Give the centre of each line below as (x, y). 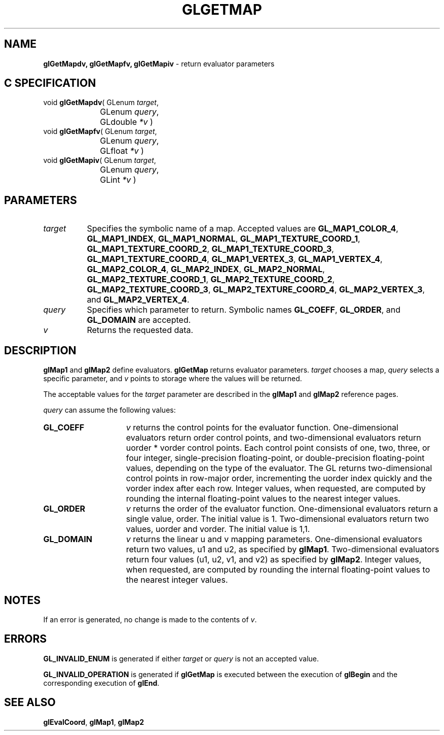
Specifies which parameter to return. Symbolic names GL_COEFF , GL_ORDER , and (244, 310)
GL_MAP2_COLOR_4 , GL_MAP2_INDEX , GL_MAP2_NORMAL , (206, 269)
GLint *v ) (118, 180)
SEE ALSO (30, 703)
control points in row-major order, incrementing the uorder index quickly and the (279, 478)
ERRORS (26, 639)
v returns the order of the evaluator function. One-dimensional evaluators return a (282, 509)
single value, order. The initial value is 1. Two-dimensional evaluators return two (277, 519)
